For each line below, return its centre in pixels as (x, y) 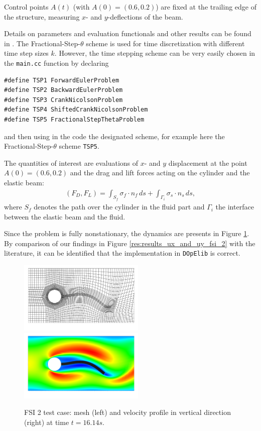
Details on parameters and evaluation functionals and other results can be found (128, 33)
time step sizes (26, 53)
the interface (235, 207)
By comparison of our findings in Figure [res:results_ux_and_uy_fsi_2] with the (130, 243)
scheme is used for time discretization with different (165, 43)
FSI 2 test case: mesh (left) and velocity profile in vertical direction (127, 412)
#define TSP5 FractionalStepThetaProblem (74, 120)
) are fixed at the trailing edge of (206, 7)
